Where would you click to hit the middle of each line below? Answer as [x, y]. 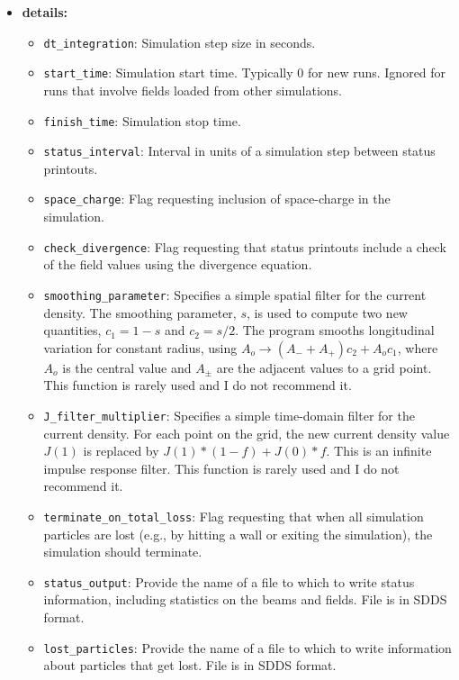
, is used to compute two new [327, 312]
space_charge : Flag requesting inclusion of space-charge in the [217, 199]
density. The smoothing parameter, [140, 312]
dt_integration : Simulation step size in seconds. [180, 42]
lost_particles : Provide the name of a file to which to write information [247, 647]
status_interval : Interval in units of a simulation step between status [239, 151]
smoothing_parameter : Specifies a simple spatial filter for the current [235, 294]
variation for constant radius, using [140, 347]
